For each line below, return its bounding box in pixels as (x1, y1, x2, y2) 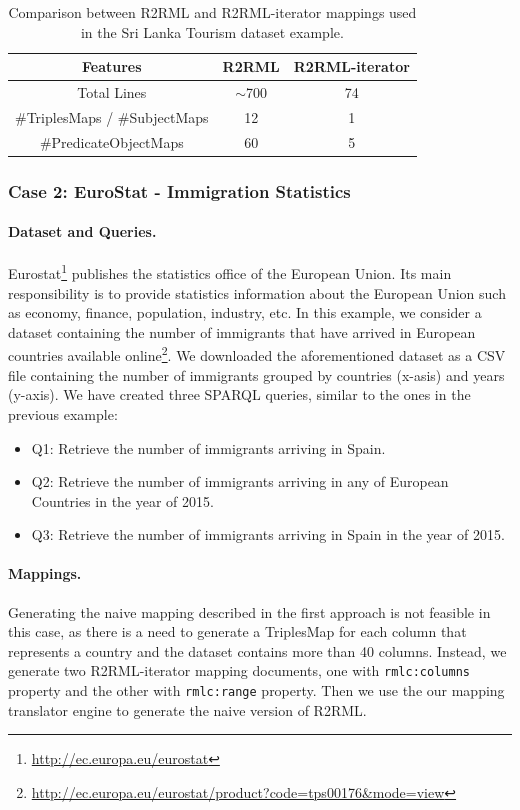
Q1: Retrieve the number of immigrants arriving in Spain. (31, 437, 386, 458)
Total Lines (77, 82, 147, 103)
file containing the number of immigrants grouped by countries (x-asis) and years (8, 364, 505, 385)
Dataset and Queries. (8, 221, 157, 242)
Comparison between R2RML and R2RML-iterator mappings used (8, 2, 417, 22)
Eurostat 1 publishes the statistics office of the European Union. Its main (8, 260, 452, 284)
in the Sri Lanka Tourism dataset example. (80, 21, 344, 42)
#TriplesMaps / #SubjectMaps (15, 106, 209, 127)
